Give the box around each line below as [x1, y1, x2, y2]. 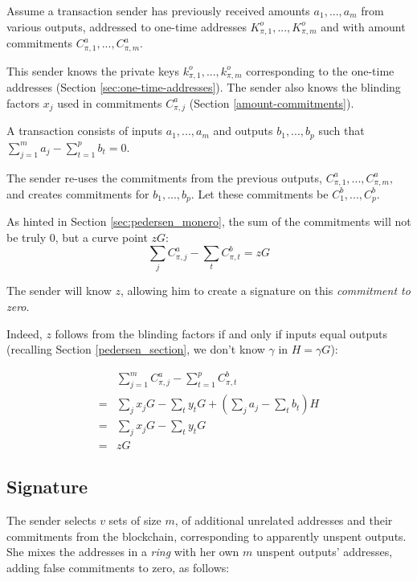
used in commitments [57, 94, 162, 111]
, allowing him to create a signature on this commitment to [120, 282, 411, 299]
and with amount [321, 18, 406, 35]
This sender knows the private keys [6, 62, 180, 79]
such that [318, 122, 365, 139]
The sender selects [6, 512, 96, 529]
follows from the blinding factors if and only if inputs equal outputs [55, 325, 388, 342]
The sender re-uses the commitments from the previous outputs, [6, 169, 322, 186]
